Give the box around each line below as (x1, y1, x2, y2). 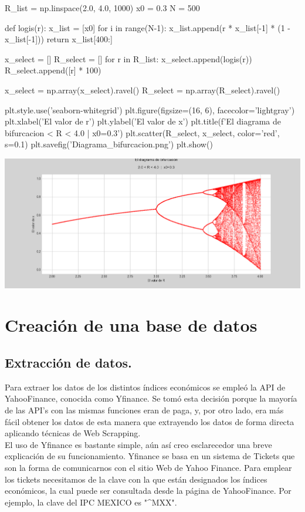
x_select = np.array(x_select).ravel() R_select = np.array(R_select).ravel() (5, 83, 280, 96)
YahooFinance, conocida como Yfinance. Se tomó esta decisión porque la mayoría (5, 392, 297, 405)
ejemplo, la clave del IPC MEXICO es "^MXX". (5, 496, 177, 508)
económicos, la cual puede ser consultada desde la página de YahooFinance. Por (5, 484, 292, 497)
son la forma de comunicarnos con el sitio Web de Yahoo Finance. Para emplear (5, 461, 292, 473)
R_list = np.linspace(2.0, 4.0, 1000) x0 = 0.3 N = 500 (5, 2, 200, 14)
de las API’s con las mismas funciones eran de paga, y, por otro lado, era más (5, 404, 284, 416)
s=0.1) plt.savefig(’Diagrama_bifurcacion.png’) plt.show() (5, 138, 213, 150)
